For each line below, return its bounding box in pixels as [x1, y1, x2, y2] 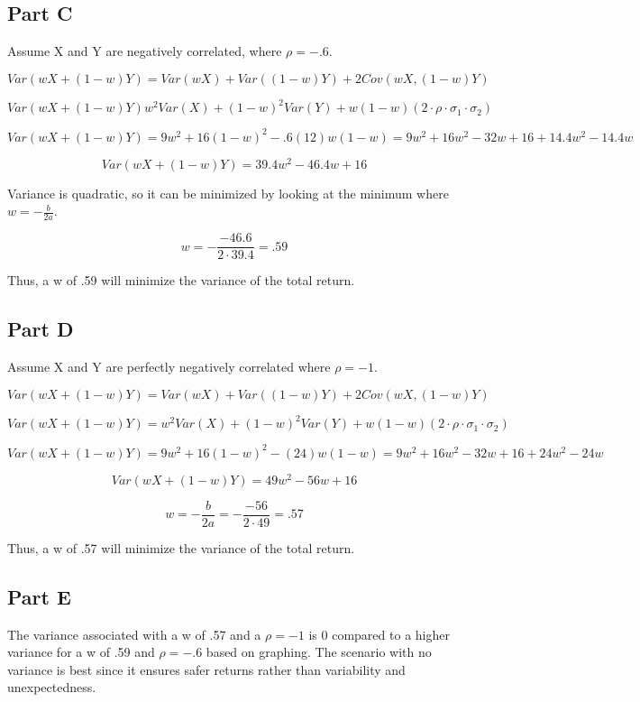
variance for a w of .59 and [7, 642, 155, 661]
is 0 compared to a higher [308, 624, 450, 643]
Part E [7, 582, 71, 610]
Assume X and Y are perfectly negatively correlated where [7, 357, 331, 376]
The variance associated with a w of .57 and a [7, 624, 261, 643]
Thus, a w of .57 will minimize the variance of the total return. [7, 538, 355, 557]
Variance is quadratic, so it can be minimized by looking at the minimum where [7, 183, 449, 202]
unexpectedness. [7, 678, 96, 697]
